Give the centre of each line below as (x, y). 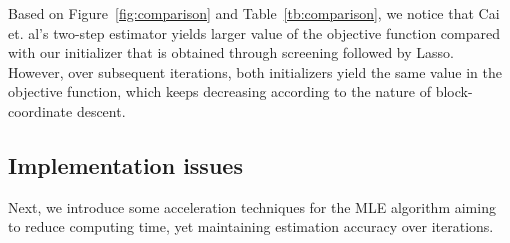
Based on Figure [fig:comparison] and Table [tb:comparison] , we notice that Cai (254, 13)
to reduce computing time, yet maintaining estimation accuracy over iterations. (251, 226)
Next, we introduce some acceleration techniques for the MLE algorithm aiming (252, 206)
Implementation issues (125, 164)
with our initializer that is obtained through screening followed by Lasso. (231, 52)
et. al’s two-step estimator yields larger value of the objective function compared (254, 32)
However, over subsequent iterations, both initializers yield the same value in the (255, 71)
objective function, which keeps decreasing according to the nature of (219, 91)
